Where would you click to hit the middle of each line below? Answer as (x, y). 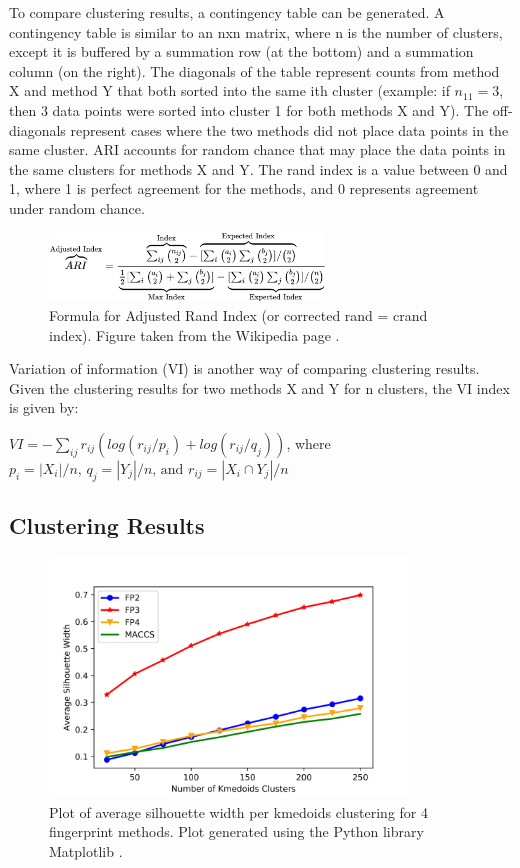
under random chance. (77, 207)
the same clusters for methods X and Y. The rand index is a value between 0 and (258, 168)
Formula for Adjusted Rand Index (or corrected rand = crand (238, 315)
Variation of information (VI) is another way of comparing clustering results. (244, 368)
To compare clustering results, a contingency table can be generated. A (227, 12)
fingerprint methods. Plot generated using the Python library (236, 831)
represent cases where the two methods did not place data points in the (289, 129)
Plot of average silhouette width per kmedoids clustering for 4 (238, 811)
